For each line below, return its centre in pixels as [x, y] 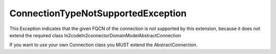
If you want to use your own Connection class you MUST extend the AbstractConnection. [103, 45]
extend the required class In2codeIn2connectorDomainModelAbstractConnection [95, 35]
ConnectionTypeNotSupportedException [98, 13]
